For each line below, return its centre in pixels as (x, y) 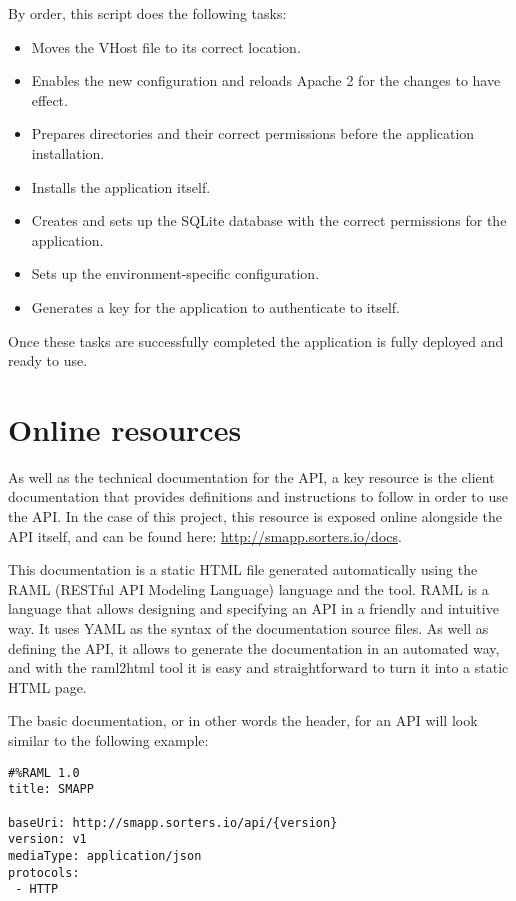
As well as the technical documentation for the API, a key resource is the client (251, 476)
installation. (68, 152)
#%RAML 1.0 (44, 772)
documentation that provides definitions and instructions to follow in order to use (258, 496)
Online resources (125, 428)
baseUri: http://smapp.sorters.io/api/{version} (173, 822)
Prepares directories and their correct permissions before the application (253, 133)
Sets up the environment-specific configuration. (175, 273)
